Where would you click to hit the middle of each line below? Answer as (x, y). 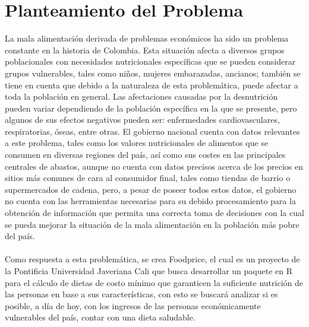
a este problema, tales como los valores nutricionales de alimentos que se (137, 143)
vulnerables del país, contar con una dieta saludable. (100, 317)
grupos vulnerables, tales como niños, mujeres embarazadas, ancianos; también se (153, 73)
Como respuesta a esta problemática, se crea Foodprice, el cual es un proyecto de (152, 259)
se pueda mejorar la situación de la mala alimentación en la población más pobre (152, 224)
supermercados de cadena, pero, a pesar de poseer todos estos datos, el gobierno (151, 189)
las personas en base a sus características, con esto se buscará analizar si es (141, 294)
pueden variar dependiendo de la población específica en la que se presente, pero (151, 108)
